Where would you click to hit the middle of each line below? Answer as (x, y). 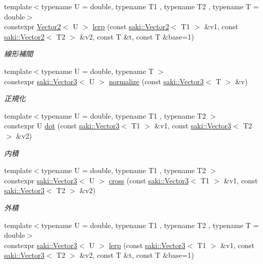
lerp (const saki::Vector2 (131, 26)
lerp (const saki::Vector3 (147, 245)
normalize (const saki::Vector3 (156, 81)
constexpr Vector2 (33, 26)
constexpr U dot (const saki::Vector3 (62, 126)
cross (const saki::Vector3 (149, 180)
